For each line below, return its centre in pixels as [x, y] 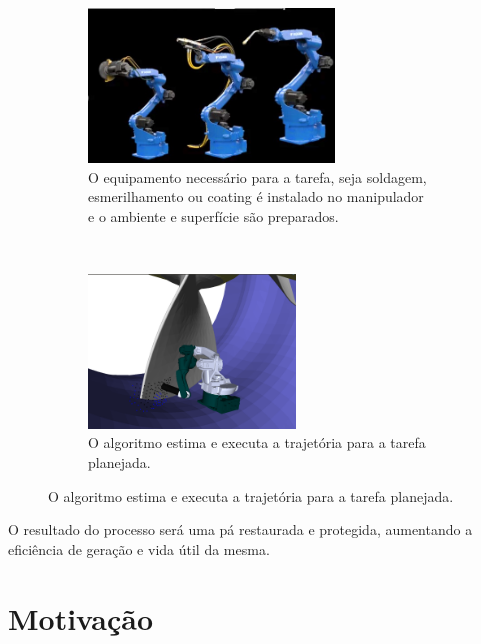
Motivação [81, 617]
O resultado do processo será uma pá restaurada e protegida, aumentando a [240, 529]
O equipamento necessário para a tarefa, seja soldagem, [257, 176]
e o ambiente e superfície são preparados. [213, 215]
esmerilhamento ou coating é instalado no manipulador [256, 196]
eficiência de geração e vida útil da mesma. [139, 548]
